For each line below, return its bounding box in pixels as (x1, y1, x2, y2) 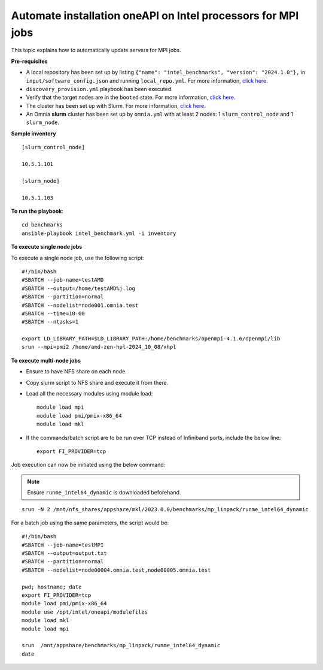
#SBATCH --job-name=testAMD (22, 276, 104, 283)
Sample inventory (11, 129, 56, 137)
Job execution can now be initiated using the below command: (11, 461, 166, 469)
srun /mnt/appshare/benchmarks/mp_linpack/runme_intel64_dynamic (22, 642, 221, 649)
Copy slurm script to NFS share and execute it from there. (26, 379, 169, 386)
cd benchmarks (22, 222, 63, 228)
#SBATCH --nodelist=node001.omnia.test (22, 301, 139, 309)
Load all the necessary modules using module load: (26, 390, 153, 397)
